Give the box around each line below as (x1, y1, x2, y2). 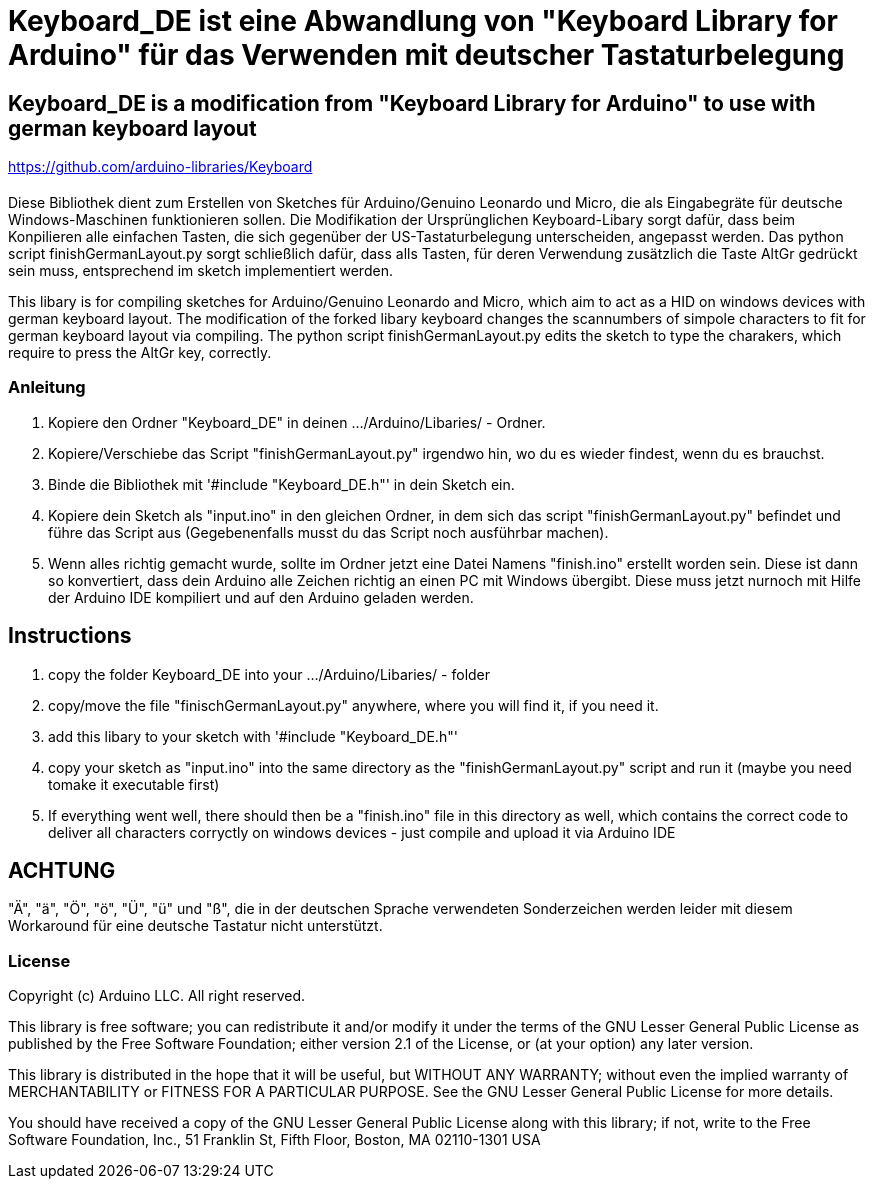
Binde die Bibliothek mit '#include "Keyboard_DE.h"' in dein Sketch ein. (48, 475, 515, 493)
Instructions (8, 623, 132, 649)
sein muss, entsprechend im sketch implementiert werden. (8, 261, 393, 279)
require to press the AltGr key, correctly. (8, 343, 272, 361)
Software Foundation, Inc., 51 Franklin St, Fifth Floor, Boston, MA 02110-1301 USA (8, 1131, 541, 1149)
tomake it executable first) (48, 775, 220, 793)
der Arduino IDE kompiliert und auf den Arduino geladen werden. (48, 588, 474, 606)
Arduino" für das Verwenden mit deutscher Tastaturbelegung (8, 38, 845, 72)
